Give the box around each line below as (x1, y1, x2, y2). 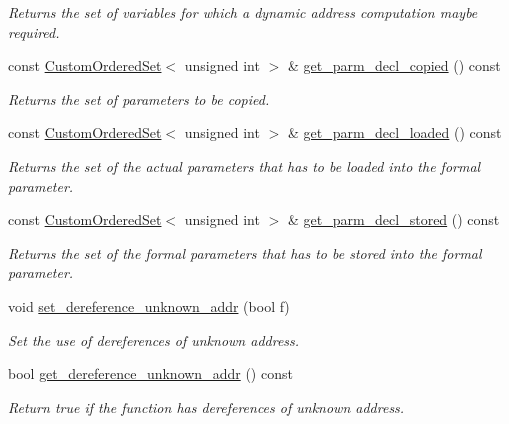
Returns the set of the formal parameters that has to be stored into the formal (8, 242, 482, 263)
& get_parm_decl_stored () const (287, 209, 500, 230)
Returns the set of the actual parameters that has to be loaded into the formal (8, 155, 481, 176)
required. (8, 21, 60, 42)
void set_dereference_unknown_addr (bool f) (8, 295, 290, 316)
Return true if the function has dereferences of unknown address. (8, 396, 405, 417)
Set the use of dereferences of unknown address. (8, 329, 300, 350)
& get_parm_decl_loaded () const (287, 122, 502, 143)
